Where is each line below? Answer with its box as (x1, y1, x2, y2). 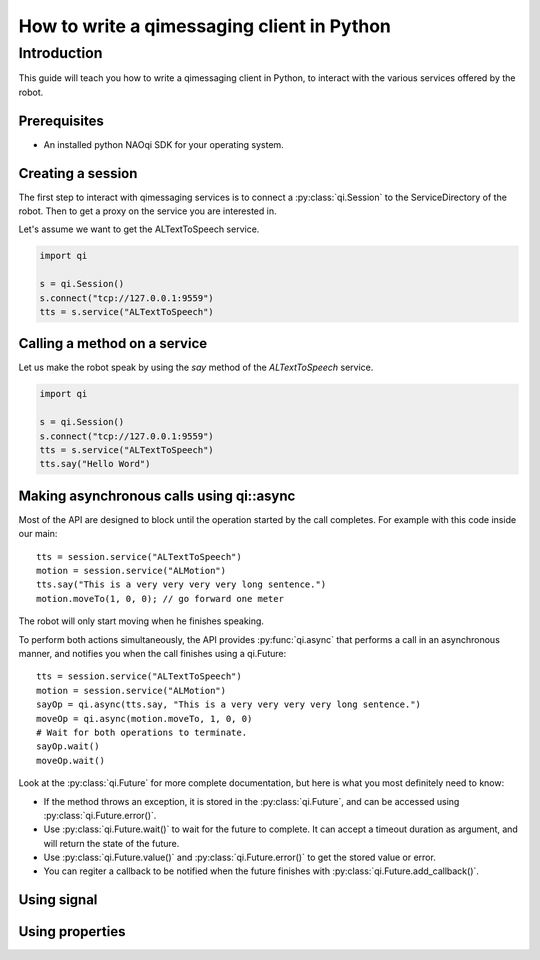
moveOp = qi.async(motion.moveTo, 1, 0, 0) (36, 713, 253, 724)
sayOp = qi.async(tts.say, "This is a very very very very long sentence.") (36, 699, 422, 710)
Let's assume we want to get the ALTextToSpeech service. (18, 223, 260, 235)
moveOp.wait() (36, 755, 105, 766)
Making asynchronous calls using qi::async (18, 487, 296, 504)
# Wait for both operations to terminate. (36, 726, 248, 738)
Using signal (18, 891, 98, 909)
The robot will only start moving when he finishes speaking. (18, 615, 265, 627)
